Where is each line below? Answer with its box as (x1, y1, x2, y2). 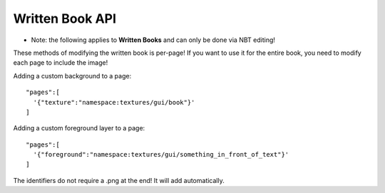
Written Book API (13, 11, 117, 26)
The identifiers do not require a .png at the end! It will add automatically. (13, 176, 225, 184)
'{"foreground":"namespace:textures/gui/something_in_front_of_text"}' (33, 150, 289, 159)
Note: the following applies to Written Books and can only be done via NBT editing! (31, 36, 276, 44)
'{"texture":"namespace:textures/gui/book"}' (33, 98, 195, 106)
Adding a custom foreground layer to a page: (13, 124, 145, 132)
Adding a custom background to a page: (13, 71, 132, 80)
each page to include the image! (13, 58, 108, 67)
